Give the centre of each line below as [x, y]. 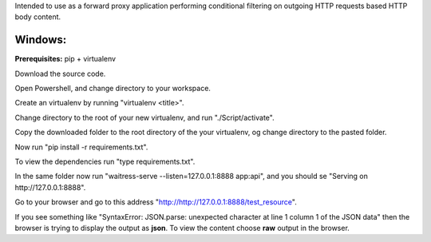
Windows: [41, 40]
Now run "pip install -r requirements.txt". [81, 147]
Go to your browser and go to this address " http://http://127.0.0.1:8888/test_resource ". [156, 202]
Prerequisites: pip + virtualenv [65, 59]
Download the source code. [60, 73]
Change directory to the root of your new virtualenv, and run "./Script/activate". [144, 117]
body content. [38, 17]
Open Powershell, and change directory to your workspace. [113, 89]
